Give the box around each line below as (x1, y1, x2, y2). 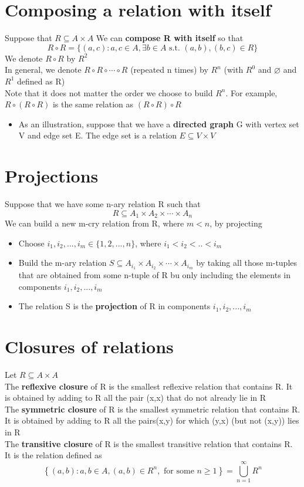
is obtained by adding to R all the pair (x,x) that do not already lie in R (5, 391, 266, 404)
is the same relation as (52, 98, 134, 110)
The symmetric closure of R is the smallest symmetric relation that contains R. (5, 403, 300, 415)
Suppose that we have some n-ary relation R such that (5, 198, 201, 209)
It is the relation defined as (5, 449, 102, 461)
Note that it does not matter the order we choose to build (5, 86, 213, 99)
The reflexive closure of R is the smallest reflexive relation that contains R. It (5, 380, 293, 392)
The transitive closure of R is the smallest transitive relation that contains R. (5, 437, 293, 449)
